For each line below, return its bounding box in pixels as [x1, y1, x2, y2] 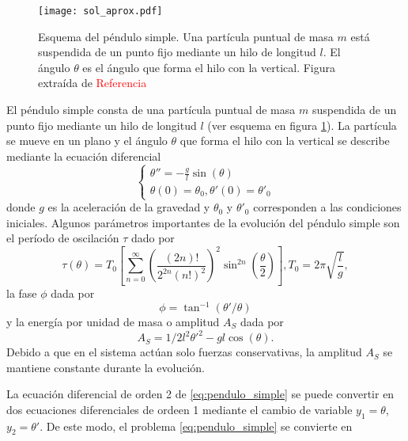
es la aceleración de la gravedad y [47, 199, 210, 215]
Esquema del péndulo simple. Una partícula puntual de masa [38, 28, 334, 44]
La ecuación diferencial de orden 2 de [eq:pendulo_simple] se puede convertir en [6, 386, 395, 402]
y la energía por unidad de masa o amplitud [6, 314, 220, 329]
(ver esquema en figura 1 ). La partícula [207, 116, 397, 133]
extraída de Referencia [38, 74, 147, 91]
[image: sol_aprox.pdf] [38, 6, 163, 17]
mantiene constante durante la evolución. [6, 359, 205, 375]
